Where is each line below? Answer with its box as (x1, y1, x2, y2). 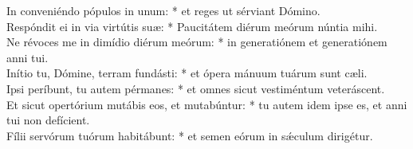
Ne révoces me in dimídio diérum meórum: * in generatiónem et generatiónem (6, 33, 387, 50)
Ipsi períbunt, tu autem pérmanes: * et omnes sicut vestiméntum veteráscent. (6, 80, 385, 96)
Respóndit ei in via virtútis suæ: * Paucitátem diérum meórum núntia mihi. (6, 18, 378, 34)
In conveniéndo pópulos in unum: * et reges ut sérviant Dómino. (6, 2, 321, 18)
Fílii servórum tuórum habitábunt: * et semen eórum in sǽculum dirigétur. (6, 127, 373, 143)
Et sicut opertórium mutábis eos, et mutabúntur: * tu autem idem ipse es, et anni (6, 96, 407, 112)
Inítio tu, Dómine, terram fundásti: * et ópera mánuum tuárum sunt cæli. (6, 65, 368, 81)
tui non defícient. (6, 112, 90, 128)
